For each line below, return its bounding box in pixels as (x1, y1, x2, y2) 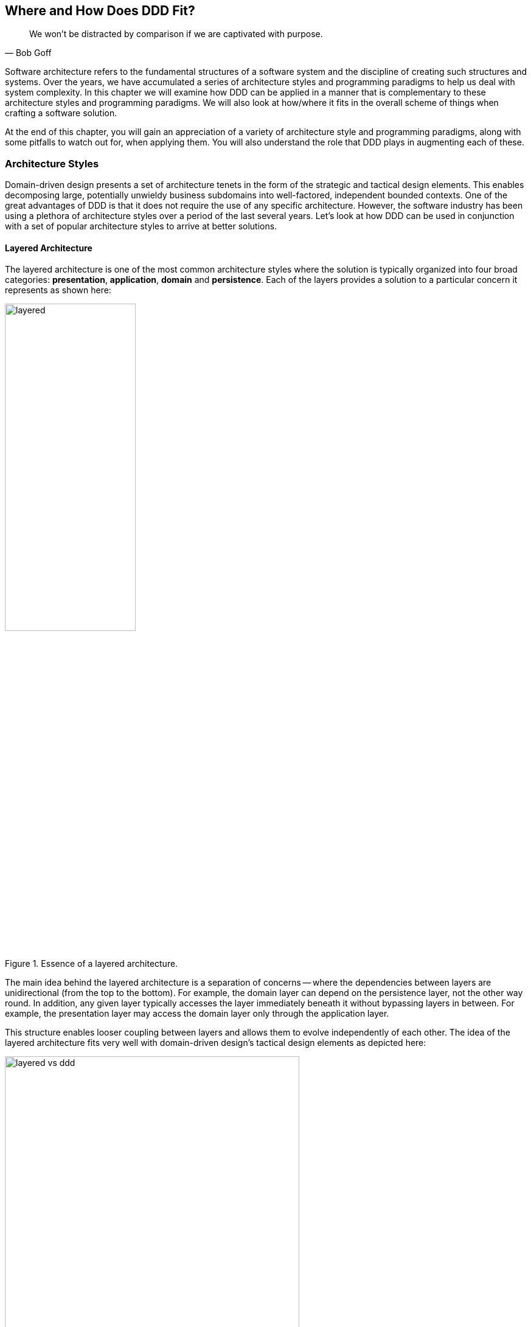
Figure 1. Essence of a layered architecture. (5, 958, 178, 969)
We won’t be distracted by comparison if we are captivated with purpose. (29, 29, 323, 40)
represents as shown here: (5, 285, 111, 296)
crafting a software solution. (5, 108, 117, 119)
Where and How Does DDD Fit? (5, 3, 195, 18)
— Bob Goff (5, 47, 52, 58)
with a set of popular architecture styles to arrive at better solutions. (5, 221, 277, 232)
